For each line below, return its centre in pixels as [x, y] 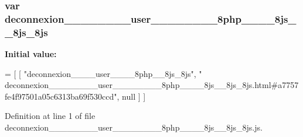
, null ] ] [131, 96]
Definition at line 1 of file [50, 116]
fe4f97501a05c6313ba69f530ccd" [61, 96]
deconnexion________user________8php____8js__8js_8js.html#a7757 [152, 85]
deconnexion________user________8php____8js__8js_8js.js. [134, 127]
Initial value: [31, 54]
